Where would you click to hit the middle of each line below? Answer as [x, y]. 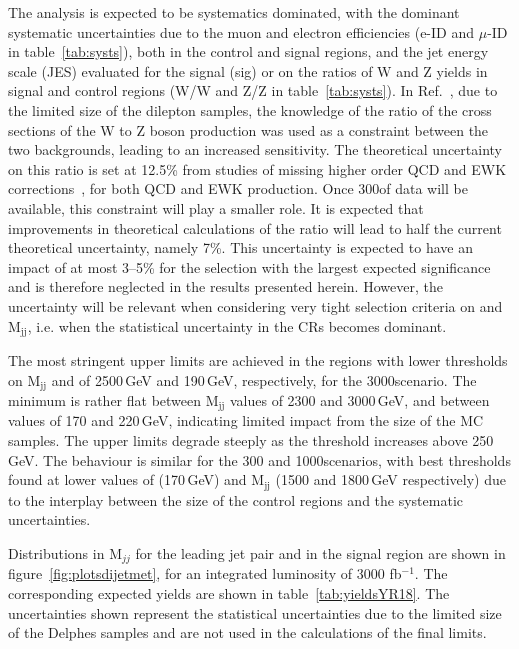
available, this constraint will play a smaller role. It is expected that [216, 207]
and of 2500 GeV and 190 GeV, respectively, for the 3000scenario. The [264, 379]
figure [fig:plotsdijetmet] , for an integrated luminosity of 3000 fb [205, 573]
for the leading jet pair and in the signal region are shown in [320, 552]
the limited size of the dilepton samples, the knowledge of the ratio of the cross [250, 109]
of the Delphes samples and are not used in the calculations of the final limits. [247, 632]
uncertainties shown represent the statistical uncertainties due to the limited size [255, 612]
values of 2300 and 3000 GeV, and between [359, 400]
